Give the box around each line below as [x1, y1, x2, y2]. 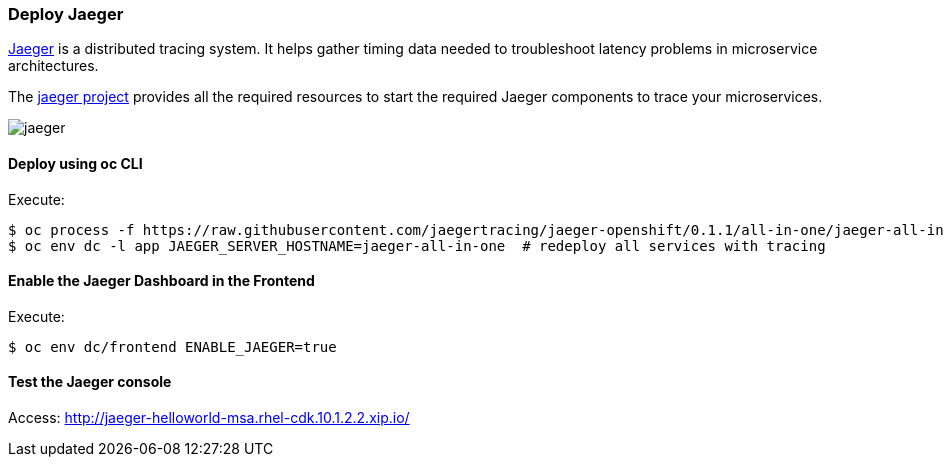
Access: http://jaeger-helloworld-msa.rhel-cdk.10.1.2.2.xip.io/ [8, 409, 410, 427]
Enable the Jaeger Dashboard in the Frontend [8, 272, 315, 290]
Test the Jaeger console [8, 373, 172, 391]
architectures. [8, 57, 99, 75]
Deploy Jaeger [8, 4, 124, 24]
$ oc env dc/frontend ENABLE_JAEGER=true [8, 338, 337, 355]
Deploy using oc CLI [8, 154, 143, 172]
